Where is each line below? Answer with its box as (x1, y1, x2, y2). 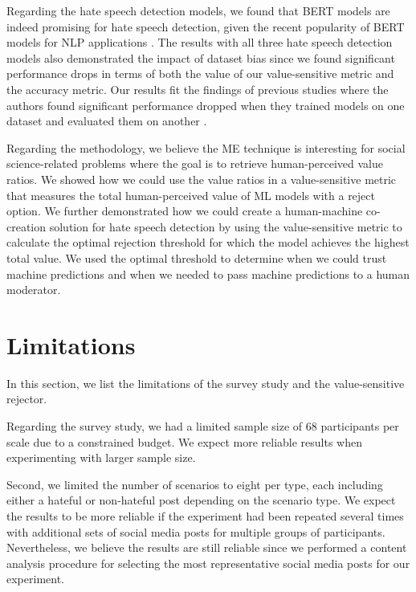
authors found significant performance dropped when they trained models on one (6, 96, 405, 113)
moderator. (6, 281, 61, 298)
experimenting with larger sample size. (6, 449, 196, 466)
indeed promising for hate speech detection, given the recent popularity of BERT (6, 18, 405, 35)
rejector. (6, 390, 47, 407)
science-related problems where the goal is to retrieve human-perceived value (6, 155, 384, 172)
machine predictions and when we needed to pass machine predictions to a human (6, 265, 410, 282)
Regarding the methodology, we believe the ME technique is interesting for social (6, 139, 406, 156)
